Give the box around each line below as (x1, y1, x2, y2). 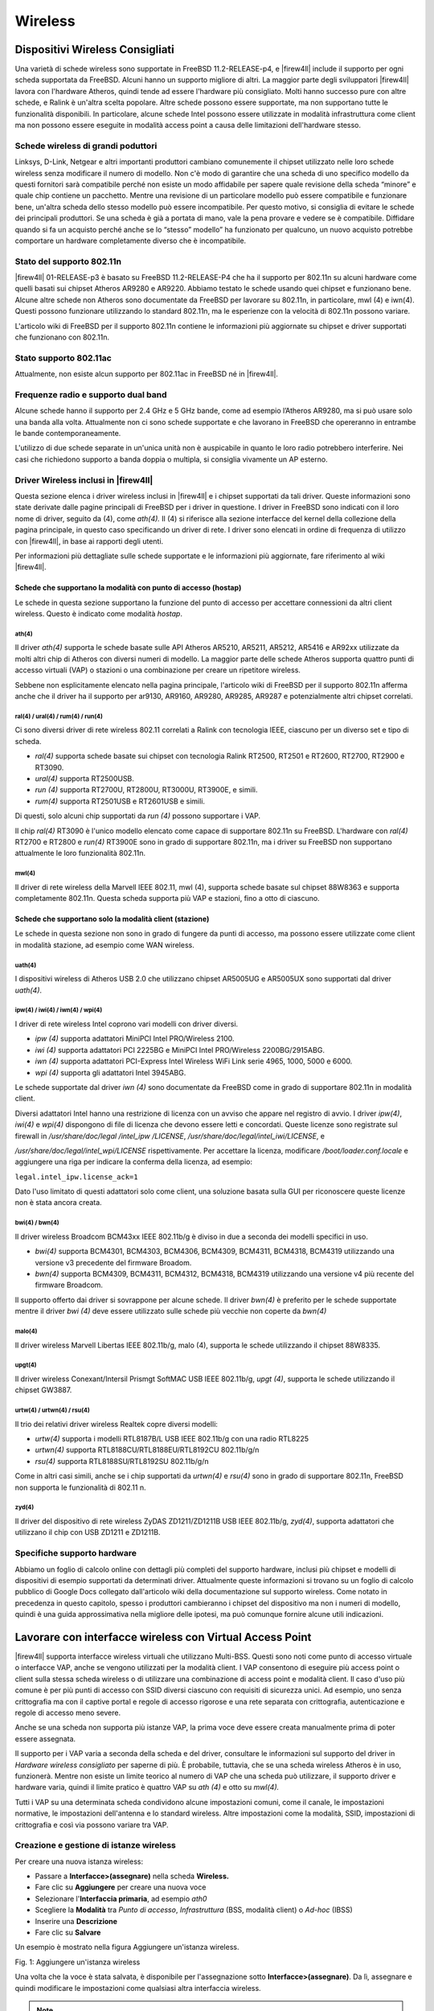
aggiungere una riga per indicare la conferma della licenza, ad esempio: (14, 1157, 253, 1166)
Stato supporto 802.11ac (14, 352, 112, 364)
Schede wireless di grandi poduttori (14, 140, 158, 151)
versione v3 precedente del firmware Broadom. (35, 1257, 192, 1267)
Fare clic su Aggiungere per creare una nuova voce (35, 1882, 207, 1892)
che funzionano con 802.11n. (14, 332, 110, 342)
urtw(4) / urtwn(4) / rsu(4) (14, 1406, 90, 1415)
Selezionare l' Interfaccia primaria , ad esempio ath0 (35, 1894, 207, 1903)
